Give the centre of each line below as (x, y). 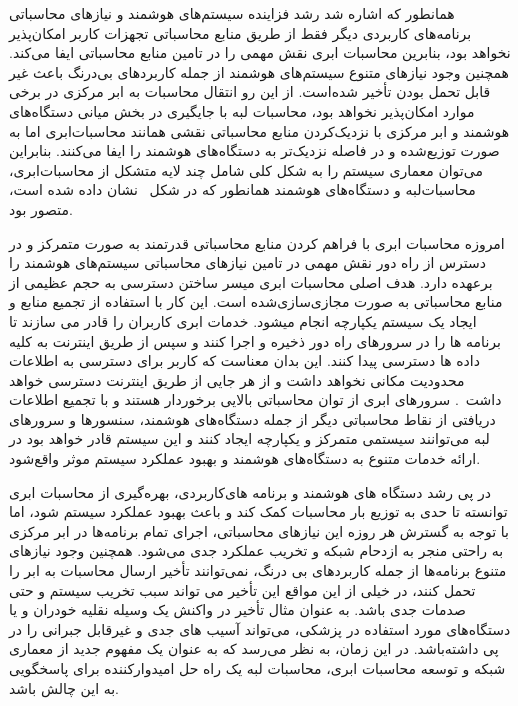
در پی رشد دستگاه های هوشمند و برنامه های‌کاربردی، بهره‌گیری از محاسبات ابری (250, 491)
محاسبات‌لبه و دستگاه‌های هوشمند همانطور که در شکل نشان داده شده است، (242, 189)
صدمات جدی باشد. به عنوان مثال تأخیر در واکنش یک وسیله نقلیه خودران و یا (237, 609)
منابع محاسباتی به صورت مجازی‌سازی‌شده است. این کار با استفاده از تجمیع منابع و (256, 301)
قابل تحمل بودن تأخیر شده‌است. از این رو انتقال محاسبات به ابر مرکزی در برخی (250, 91)
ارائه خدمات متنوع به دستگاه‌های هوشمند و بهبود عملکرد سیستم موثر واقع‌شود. (245, 458)
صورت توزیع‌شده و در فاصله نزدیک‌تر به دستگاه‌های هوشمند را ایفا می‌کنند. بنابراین (254, 150)
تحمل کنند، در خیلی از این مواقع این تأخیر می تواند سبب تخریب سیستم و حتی (242, 589)
